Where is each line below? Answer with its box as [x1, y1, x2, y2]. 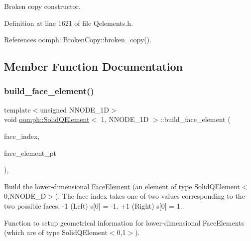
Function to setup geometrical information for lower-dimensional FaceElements [4, 217, 245, 228]
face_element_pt [4, 147, 56, 158]
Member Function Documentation [4, 59, 183, 74]
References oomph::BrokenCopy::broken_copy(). [4, 34, 152, 45]
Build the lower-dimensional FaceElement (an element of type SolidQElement [4, 181, 240, 191]
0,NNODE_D [4, 191, 46, 201]
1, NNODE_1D [101, 114, 149, 124]
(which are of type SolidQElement [4, 227, 108, 238]
